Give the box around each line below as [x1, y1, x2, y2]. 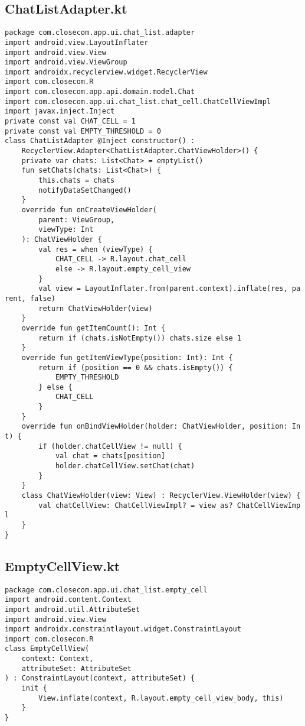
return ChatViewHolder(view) [38, 304, 153, 313]
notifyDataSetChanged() [38, 186, 132, 195]
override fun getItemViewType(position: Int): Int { [21, 353, 233, 362]
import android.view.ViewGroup [5, 58, 127, 67]
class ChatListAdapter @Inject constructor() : [5, 137, 195, 145]
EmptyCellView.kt [5, 556, 120, 575]
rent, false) [5, 294, 55, 303]
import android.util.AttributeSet [5, 605, 140, 614]
